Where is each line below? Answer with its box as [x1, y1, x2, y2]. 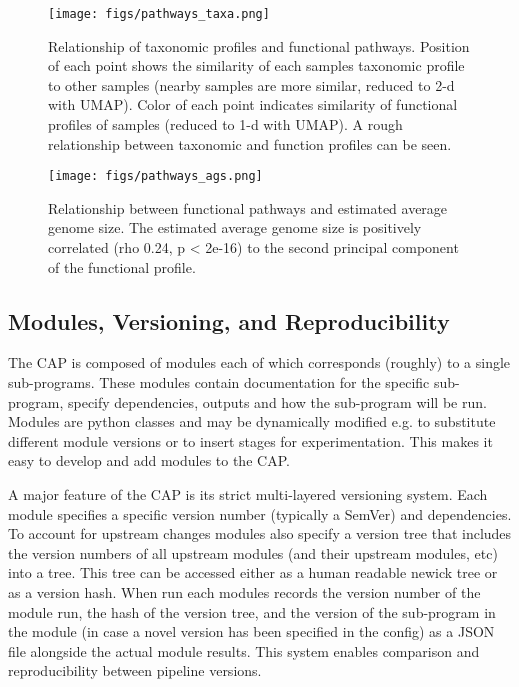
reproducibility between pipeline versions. [8, 660, 262, 681]
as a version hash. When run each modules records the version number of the [8, 581, 481, 602]
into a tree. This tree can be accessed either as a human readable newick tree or [8, 562, 498, 583]
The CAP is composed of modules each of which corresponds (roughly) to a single [8, 352, 511, 373]
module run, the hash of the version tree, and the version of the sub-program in [8, 601, 496, 622]
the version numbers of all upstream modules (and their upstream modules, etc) [8, 542, 498, 563]
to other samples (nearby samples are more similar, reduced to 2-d [48, 74, 455, 95]
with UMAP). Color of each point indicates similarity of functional [48, 94, 458, 115]
